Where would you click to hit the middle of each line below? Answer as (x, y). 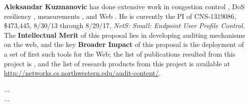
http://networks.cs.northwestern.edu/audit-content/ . (82, 73)
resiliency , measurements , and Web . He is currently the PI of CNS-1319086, (120, 16)
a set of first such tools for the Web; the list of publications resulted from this (120, 53)
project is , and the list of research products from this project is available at (117, 63)
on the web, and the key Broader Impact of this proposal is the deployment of (124, 44)
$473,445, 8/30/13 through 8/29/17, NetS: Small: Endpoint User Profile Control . (124, 25)
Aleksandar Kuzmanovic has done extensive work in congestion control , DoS (124, 6)
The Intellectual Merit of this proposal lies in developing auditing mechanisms (124, 35)
